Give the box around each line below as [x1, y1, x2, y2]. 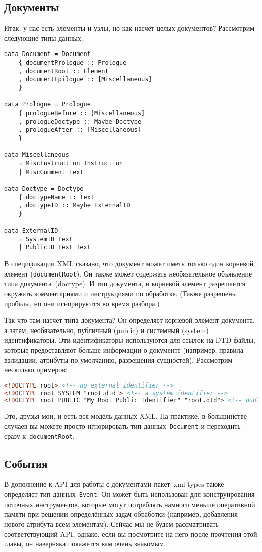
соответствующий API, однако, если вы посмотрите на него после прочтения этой [4, 528, 257, 539]
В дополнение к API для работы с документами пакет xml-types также [4, 479, 224, 489]
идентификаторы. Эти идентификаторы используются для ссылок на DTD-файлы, [4, 335, 255, 345]
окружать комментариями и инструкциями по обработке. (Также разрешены [4, 288, 237, 298]
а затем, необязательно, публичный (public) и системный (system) [4, 324, 209, 335]
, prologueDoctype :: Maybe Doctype [18, 118, 142, 125]
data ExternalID [4, 227, 58, 235]
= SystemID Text [18, 235, 73, 243]
